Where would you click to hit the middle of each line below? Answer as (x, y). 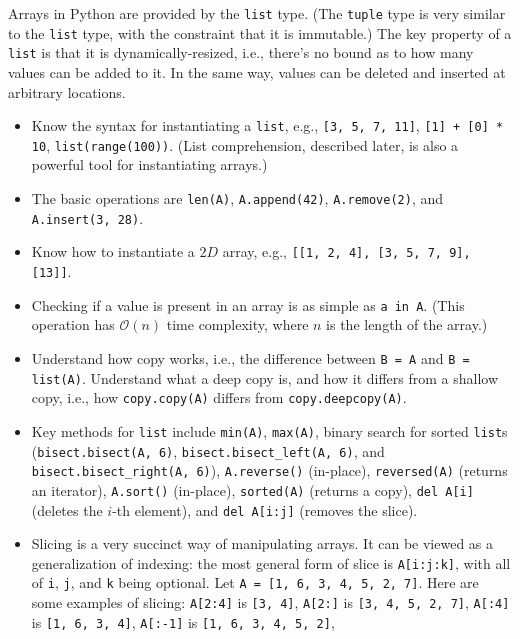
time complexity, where (237, 324)
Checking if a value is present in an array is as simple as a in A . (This (248, 304)
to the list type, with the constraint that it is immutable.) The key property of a (260, 32)
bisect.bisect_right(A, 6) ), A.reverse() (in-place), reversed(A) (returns (269, 470)
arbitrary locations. (67, 91)
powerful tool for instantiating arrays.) (149, 164)
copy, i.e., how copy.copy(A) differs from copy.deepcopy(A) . (219, 397)
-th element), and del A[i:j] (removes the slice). (265, 509)
